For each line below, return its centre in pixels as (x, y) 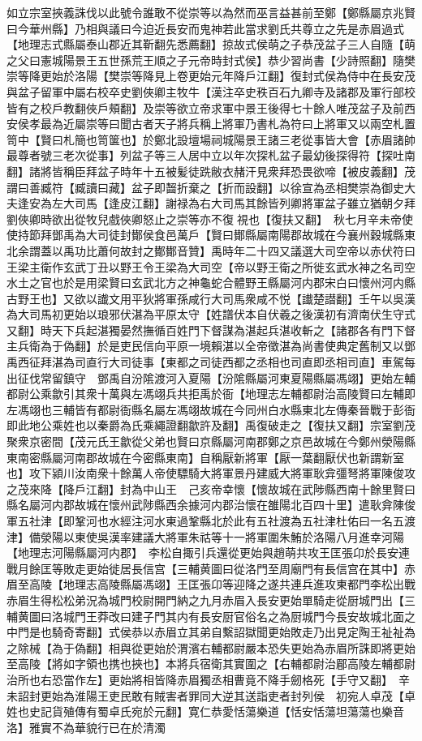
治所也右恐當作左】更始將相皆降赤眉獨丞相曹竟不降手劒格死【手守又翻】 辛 (208, 679)
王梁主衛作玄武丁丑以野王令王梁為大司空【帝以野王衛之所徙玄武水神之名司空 (211, 266)
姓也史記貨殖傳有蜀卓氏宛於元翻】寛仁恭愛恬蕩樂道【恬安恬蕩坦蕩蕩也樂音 (205, 711)
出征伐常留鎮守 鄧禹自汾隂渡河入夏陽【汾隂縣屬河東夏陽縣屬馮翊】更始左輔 (211, 377)
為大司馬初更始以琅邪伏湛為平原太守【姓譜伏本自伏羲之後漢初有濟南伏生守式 (211, 314)
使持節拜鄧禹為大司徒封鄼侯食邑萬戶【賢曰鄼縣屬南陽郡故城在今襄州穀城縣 (205, 235)
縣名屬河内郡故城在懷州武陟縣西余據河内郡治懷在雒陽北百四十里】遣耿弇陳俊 (211, 505)
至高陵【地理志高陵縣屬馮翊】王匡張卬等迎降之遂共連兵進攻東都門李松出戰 (216, 584)
